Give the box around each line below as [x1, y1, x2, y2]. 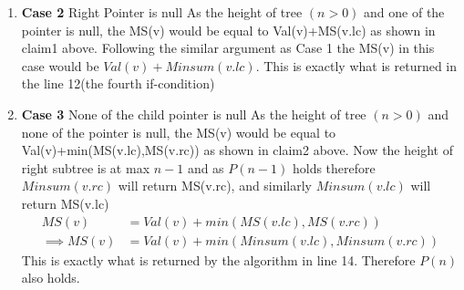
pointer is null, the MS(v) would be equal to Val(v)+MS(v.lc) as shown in [21, 20, 436, 39]
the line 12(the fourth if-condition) [21, 74, 215, 93]
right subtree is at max [21, 158, 150, 177]
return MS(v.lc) [21, 193, 109, 212]
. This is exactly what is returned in [255, 56, 458, 75]
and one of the [364, 3, 445, 21]
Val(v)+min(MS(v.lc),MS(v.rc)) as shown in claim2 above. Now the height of [21, 140, 453, 160]
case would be [21, 56, 99, 75]
